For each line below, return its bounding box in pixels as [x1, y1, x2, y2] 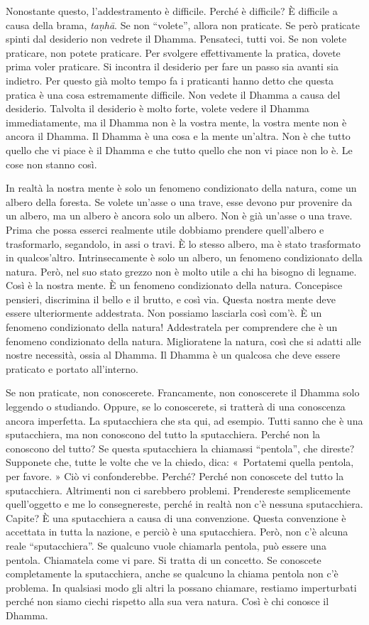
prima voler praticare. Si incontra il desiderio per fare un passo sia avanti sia [6, 59, 338, 74]
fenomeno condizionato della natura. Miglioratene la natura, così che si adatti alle [6, 333, 361, 348]
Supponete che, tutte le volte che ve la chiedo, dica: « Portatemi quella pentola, [6, 455, 354, 469]
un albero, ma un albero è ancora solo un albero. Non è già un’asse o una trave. [6, 208, 353, 223]
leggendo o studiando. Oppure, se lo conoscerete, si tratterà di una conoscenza [6, 399, 346, 414]
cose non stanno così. [6, 156, 97, 171]
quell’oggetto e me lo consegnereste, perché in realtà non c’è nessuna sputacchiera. [6, 496, 363, 511]
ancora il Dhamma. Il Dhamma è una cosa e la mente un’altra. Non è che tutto [6, 129, 351, 143]
